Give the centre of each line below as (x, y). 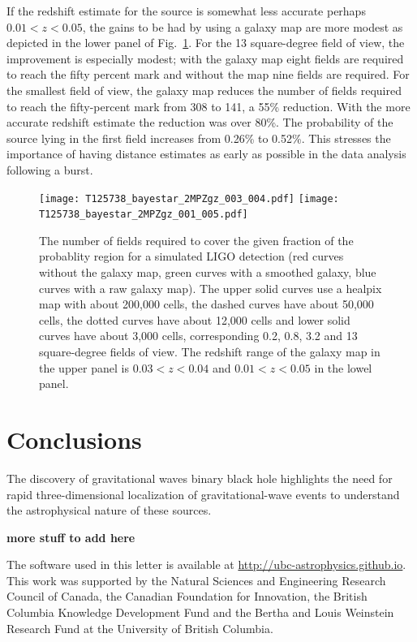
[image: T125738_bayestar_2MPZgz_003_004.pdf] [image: (189, 198)
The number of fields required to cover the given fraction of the (196, 240)
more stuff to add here (71, 537)
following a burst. (50, 169)
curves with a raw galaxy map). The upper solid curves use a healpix (211, 288)
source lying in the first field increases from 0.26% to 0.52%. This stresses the (199, 138)
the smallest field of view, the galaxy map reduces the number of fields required (204, 90)
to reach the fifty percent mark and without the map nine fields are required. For (208, 74)
